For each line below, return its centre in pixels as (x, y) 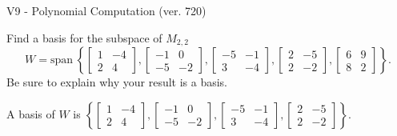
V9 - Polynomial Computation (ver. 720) (106, 10)
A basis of (31, 113)
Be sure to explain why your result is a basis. (117, 82)
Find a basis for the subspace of (84, 37)
